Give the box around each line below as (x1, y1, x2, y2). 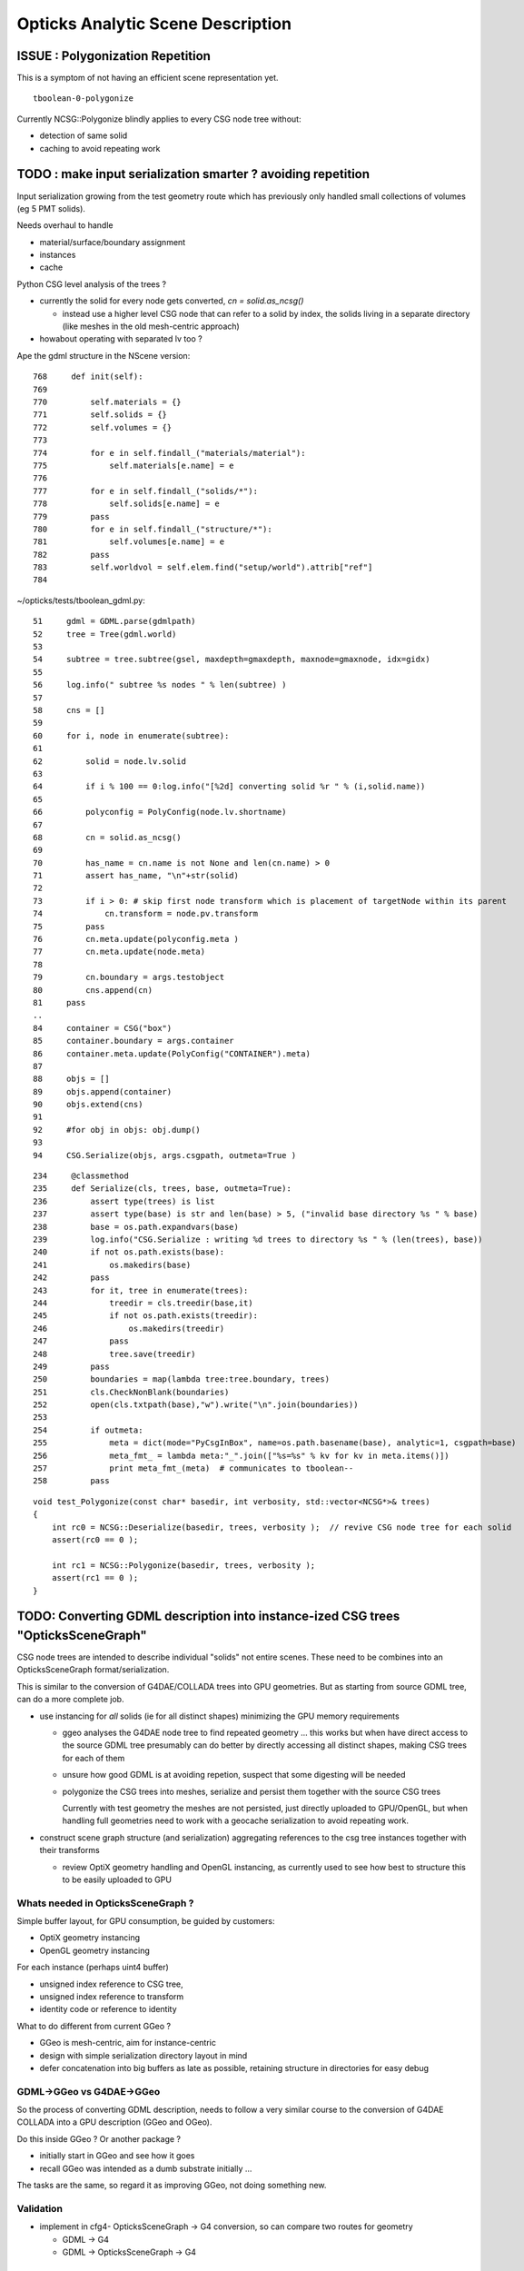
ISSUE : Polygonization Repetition (16, 48, 211, 64)
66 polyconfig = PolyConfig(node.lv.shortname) (33, 807, 287, 818)
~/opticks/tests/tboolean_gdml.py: (16, 595, 145, 606)
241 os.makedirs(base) (33, 1259, 192, 1270)
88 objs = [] (33, 1074, 110, 1085)
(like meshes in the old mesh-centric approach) (62, 321, 240, 332)
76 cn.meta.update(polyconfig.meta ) (33, 934, 240, 945)
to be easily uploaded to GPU (62, 1874, 173, 1885)
